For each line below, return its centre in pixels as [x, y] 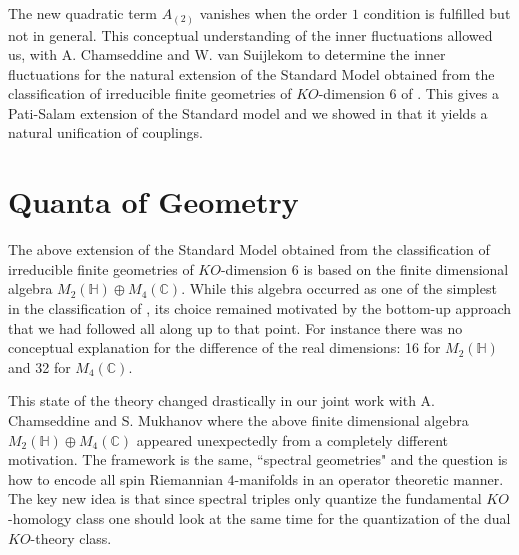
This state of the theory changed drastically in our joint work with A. [222, 400]
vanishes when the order [273, 13]
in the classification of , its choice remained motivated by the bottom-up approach [260, 307]
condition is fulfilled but [437, 13]
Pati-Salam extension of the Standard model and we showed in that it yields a [248, 112]
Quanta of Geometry [153, 201]
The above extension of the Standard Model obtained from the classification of [249, 249]
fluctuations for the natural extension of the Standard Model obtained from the [251, 73]
